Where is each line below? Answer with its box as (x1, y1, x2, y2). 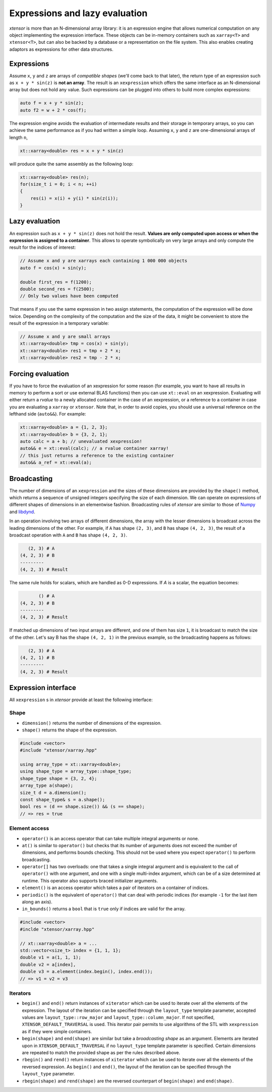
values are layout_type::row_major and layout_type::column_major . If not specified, (22, 1014, 215, 1020)
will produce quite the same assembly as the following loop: (9, 161, 133, 167)
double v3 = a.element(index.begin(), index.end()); (20, 969, 153, 975)
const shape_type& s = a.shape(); (20, 797, 105, 803)
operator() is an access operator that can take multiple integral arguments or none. (22, 835, 199, 841)
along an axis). (22, 899, 52, 905)
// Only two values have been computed (20, 293, 118, 299)
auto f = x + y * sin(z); (20, 100, 84, 106)
